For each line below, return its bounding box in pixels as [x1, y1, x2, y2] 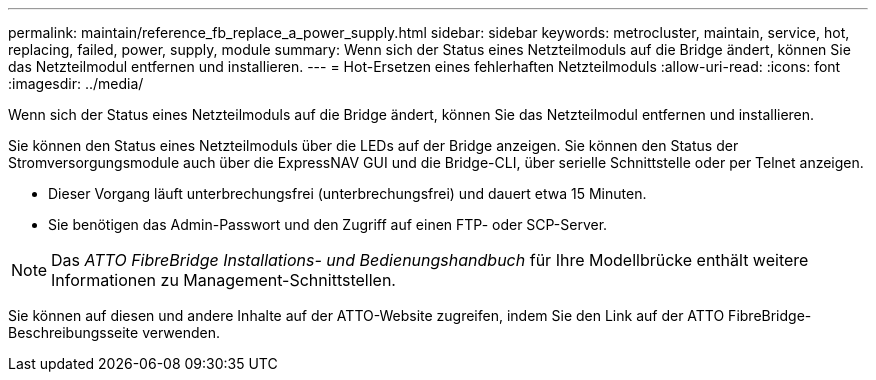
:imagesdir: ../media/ [8, 75, 144, 92]
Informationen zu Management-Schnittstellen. [51, 270, 396, 290]
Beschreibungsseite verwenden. [8, 324, 220, 341]
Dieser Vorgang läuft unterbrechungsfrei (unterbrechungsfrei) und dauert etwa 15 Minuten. [48, 185, 647, 202]
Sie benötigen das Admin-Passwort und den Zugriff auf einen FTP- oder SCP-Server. [48, 216, 608, 233]
